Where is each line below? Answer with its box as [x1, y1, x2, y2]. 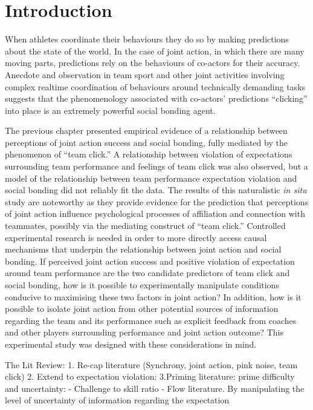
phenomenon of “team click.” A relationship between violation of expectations [5, 148, 292, 160]
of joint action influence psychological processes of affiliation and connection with [5, 207, 305, 220]
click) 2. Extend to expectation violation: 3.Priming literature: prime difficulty [5, 370, 295, 383]
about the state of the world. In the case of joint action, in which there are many [5, 44, 305, 57]
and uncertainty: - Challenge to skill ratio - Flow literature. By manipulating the [5, 382, 305, 394]
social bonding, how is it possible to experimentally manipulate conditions [5, 279, 279, 291]
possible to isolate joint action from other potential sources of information [5, 302, 279, 315]
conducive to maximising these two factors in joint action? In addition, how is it [5, 290, 302, 303]
